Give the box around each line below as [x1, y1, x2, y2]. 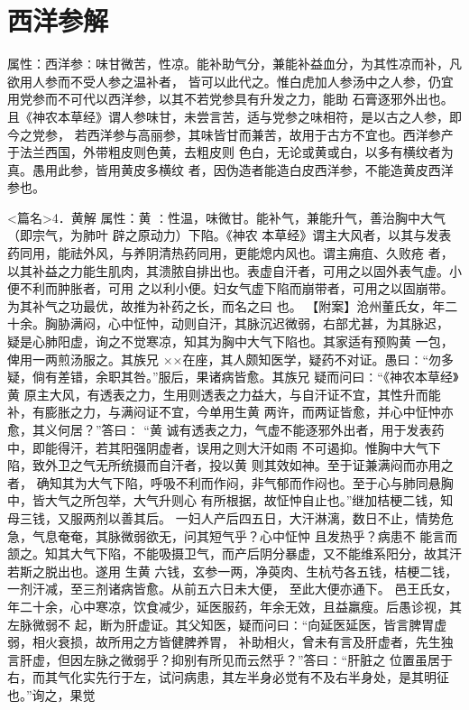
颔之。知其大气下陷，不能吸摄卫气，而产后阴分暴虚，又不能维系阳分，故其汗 [7, 544, 462, 563]
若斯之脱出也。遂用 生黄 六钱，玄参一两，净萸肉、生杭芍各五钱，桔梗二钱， [7, 561, 458, 580]
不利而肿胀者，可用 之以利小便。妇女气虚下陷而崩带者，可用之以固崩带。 [19, 279, 454, 298]
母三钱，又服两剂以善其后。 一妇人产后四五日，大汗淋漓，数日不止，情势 [7, 508, 441, 527]
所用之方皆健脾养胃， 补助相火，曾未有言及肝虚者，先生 [107, 632, 441, 651]
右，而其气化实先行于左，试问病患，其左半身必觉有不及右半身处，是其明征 [7, 668, 449, 687]
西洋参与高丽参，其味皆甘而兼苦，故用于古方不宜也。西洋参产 [87, 124, 454, 143]
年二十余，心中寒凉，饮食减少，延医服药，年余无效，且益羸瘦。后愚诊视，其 [7, 596, 462, 615]
